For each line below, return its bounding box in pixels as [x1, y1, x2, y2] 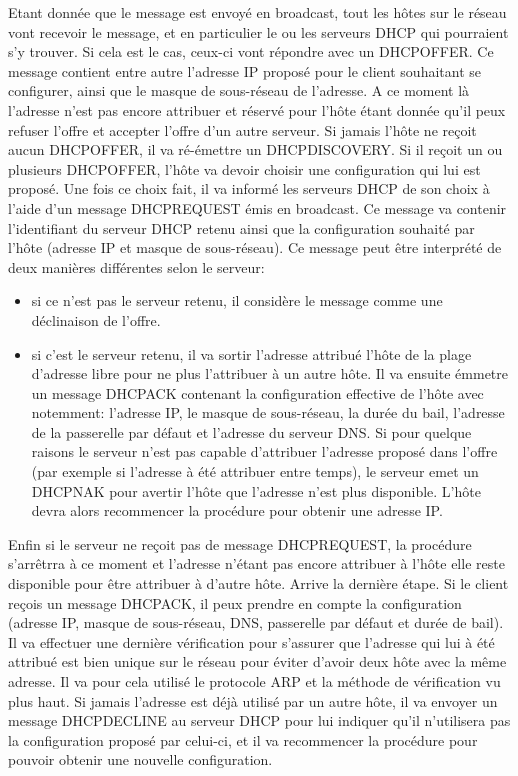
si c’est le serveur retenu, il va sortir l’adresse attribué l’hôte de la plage [31, 343, 472, 364]
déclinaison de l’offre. [31, 309, 161, 330]
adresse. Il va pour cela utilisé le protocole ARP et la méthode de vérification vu [8, 671, 501, 691]
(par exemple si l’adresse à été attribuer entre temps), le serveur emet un [31, 461, 479, 482]
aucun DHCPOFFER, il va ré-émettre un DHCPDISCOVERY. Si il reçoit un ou [8, 139, 503, 160]
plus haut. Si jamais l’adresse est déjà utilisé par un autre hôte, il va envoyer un [8, 690, 498, 711]
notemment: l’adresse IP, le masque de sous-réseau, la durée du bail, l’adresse [31, 402, 505, 423]
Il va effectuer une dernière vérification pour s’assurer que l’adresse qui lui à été [8, 631, 495, 652]
